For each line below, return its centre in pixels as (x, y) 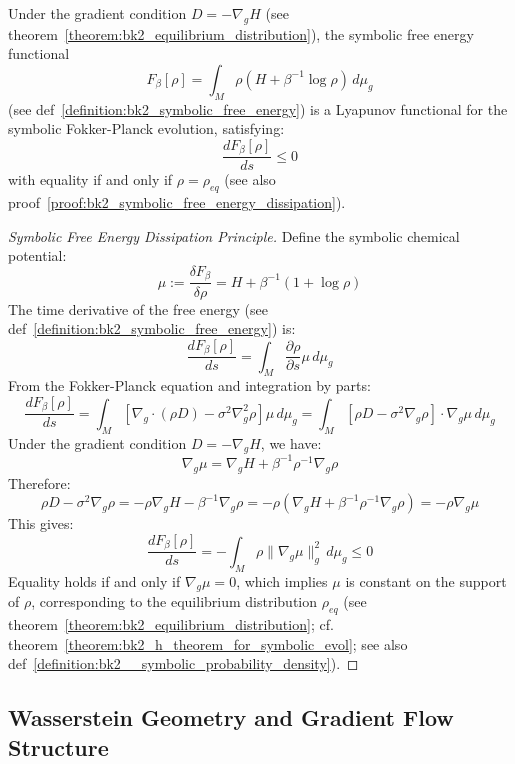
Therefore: (39, 482)
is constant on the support (426, 580)
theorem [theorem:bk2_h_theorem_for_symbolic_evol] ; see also (208, 643)
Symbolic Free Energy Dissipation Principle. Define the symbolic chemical (234, 235)
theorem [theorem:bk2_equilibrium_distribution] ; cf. (171, 624)
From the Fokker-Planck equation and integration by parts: (189, 385)
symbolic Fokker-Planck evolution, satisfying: (146, 128)
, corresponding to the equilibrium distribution (174, 601)
